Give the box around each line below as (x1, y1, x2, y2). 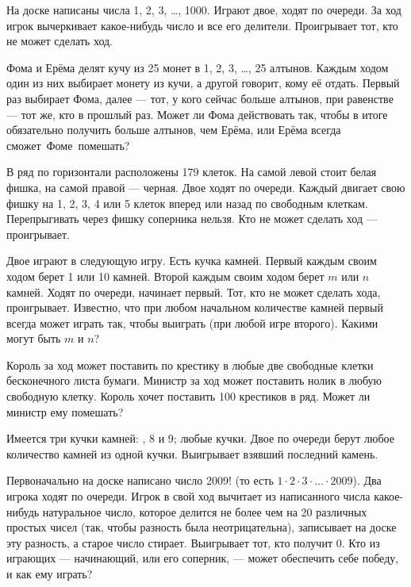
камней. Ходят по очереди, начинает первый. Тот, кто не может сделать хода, (6, 283, 381, 300)
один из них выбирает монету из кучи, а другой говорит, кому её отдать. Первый (6, 75, 400, 91)
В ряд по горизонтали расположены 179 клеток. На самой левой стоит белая (6, 163, 377, 180)
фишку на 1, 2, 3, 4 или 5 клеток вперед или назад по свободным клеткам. (6, 194, 368, 211)
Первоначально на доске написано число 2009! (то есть (6, 472, 274, 489)
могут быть (6, 330, 61, 347)
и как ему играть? (6, 566, 93, 581)
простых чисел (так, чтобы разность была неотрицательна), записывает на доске (6, 519, 397, 535)
